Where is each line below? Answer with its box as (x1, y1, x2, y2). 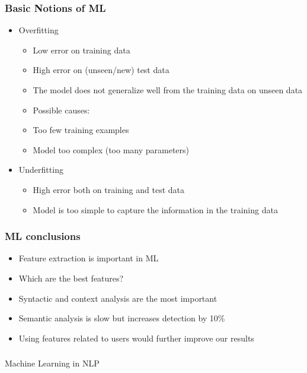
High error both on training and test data (33, 183, 184, 195)
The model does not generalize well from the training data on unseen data (33, 84, 303, 96)
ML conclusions (5, 229, 81, 244)
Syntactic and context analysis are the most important (18, 292, 218, 304)
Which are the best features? (18, 271, 124, 284)
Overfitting (18, 24, 59, 36)
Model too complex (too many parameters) (33, 143, 190, 156)
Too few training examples (33, 124, 129, 136)
